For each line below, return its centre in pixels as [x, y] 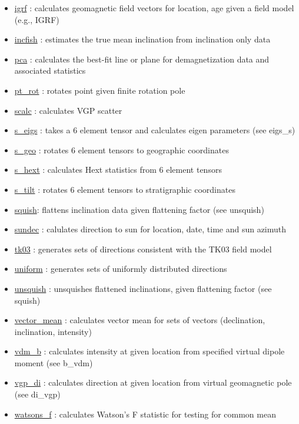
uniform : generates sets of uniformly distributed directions [121, 269]
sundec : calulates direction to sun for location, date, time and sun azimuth [150, 229]
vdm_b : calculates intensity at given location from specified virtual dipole [149, 351]
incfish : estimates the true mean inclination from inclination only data [142, 39]
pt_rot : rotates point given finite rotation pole [100, 90]
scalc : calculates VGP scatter [68, 110]
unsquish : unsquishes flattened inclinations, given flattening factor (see [143, 288]
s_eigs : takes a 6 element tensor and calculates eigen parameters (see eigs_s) [155, 130]
